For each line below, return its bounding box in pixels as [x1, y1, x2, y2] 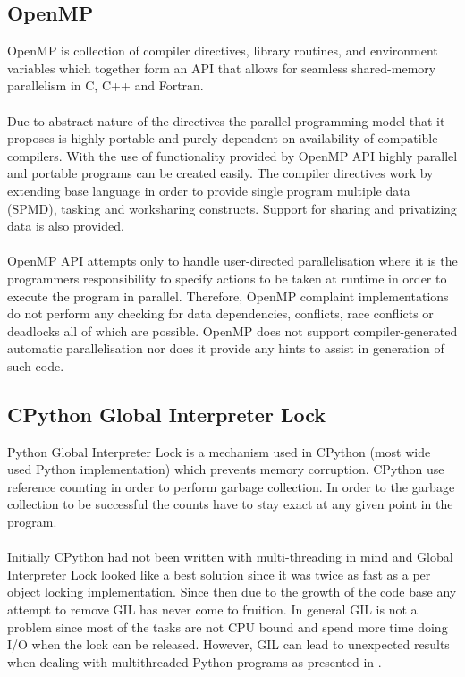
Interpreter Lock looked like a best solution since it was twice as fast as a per [7, 564, 431, 583]
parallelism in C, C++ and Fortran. [7, 76, 204, 95]
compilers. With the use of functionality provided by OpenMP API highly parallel [7, 146, 458, 165]
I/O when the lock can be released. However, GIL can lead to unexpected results [7, 635, 450, 654]
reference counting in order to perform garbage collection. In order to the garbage [7, 477, 455, 495]
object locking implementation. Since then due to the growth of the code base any [7, 582, 457, 601]
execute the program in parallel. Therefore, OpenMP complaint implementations [7, 286, 449, 305]
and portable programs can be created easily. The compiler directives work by [7, 164, 434, 182]
